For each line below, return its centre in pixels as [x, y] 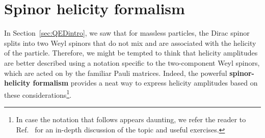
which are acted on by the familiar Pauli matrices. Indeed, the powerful [116, 73]
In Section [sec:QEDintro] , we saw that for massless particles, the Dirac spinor [127, 33]
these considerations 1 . [38, 94]
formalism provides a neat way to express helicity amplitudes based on [145, 83]
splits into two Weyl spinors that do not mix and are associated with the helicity [130, 43]
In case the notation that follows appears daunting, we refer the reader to [131, 119]
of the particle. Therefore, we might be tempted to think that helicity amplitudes [131, 53]
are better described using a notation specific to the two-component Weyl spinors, [132, 62]
